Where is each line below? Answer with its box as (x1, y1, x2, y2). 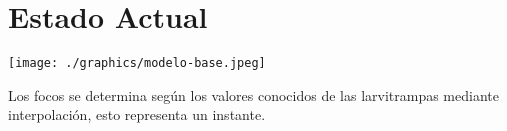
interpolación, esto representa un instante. (8, 104, 266, 125)
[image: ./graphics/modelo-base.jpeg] (8, 56, 266, 71)
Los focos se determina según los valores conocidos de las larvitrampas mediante (8, 84, 499, 105)
